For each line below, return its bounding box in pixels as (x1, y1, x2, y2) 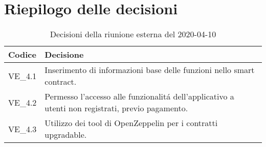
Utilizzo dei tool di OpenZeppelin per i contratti (45, 117, 218, 129)
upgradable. (45, 129, 87, 141)
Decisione (45, 48, 84, 61)
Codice (8, 48, 36, 61)
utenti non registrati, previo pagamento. (45, 102, 188, 114)
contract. (45, 76, 77, 88)
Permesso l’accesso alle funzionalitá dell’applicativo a (45, 90, 234, 103)
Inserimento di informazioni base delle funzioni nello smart (45, 64, 255, 76)
